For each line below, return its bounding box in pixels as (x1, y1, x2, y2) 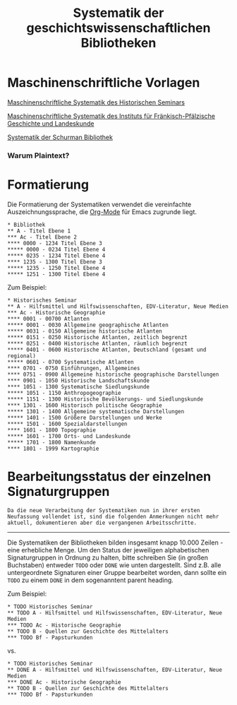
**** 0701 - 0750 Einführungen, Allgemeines (7, 365, 140, 372)
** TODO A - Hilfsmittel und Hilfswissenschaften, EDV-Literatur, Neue (7, 609, 222, 616)
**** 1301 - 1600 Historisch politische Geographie (7, 401, 162, 409)
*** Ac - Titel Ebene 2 (7, 233, 78, 241)
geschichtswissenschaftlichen (26, 20, 211, 36)
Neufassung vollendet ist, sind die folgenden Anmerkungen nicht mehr (7, 513, 219, 520)
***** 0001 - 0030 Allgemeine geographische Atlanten (7, 321, 169, 328)
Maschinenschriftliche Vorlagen (7, 75, 200, 91)
